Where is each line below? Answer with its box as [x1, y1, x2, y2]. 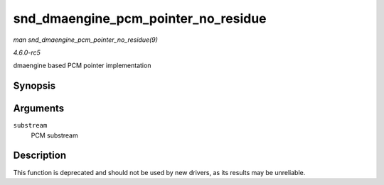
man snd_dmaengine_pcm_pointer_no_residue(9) [13, 35, 158, 44]
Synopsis [13, 80, 56, 92]
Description [13, 150, 67, 162]
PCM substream [31, 131, 78, 140]
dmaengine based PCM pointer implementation [13, 61, 151, 70]
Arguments [13, 103, 65, 115]
